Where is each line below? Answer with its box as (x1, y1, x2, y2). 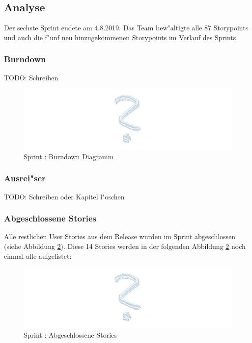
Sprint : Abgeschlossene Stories (24, 329, 117, 340)
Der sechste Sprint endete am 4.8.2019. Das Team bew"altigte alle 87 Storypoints (4, 23, 249, 33)
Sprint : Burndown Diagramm (24, 151, 114, 161)
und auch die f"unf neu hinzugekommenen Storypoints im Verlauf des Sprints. (4, 32, 238, 42)
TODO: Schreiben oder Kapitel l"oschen (4, 191, 125, 201)
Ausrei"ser (4, 172, 46, 184)
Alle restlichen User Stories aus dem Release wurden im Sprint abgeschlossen (4, 231, 236, 242)
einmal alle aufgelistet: (4, 250, 72, 261)
